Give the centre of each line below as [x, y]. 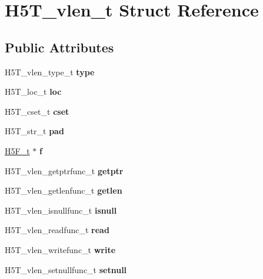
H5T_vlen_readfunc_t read [57, 230]
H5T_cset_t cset [37, 111]
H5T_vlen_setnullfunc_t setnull [66, 269]
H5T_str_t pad [34, 131]
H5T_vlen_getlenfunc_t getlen [64, 190]
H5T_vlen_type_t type [50, 72]
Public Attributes [59, 47]
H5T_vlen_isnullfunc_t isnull [61, 210]
